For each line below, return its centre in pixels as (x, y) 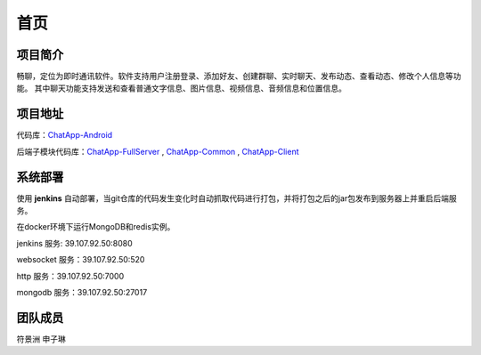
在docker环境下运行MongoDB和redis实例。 (96, 227)
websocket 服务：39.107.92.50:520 (81, 260)
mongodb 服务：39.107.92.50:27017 (82, 292)
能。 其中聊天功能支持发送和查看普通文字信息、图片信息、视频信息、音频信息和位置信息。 (181, 88)
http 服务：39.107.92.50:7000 (70, 276)
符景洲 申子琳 (41, 339)
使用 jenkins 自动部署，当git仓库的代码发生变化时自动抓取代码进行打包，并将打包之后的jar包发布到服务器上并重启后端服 (237, 198)
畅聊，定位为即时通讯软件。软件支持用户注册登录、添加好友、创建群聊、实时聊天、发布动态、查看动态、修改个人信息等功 (239, 77)
